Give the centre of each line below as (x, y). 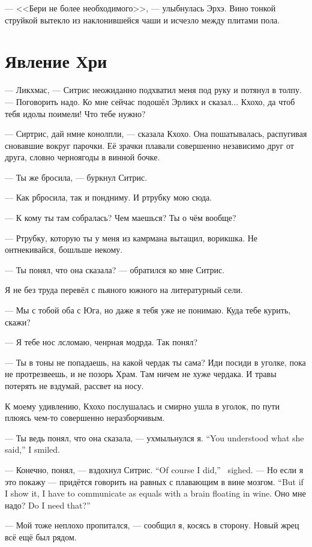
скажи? (18, 322)
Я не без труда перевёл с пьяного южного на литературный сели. (124, 290)
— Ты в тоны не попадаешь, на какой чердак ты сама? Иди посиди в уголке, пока (155, 362)
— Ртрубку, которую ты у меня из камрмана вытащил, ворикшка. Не (131, 237)
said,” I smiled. (32, 449)
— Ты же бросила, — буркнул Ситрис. (76, 177)
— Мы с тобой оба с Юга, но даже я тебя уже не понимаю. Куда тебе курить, (148, 310)
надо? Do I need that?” (48, 505)
